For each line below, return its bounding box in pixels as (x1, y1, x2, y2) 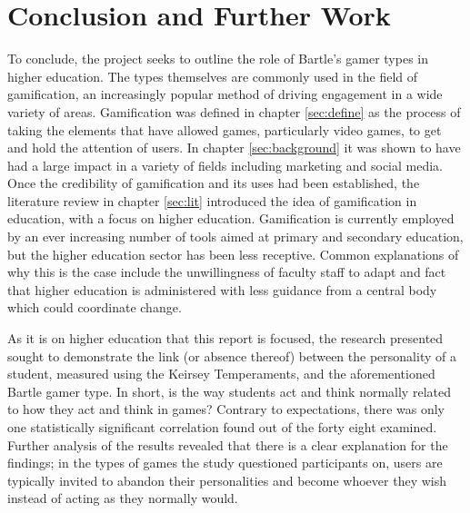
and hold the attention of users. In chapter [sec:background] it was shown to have (7, 138, 461, 157)
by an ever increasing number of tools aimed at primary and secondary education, (7, 227, 464, 246)
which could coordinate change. (7, 298, 182, 317)
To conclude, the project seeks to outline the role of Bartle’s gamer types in (7, 49, 429, 68)
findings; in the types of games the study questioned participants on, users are (7, 453, 443, 472)
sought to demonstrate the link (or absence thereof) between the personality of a (7, 346, 456, 365)
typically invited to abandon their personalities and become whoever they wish (7, 470, 446, 489)
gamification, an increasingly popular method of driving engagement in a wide (7, 84, 443, 104)
